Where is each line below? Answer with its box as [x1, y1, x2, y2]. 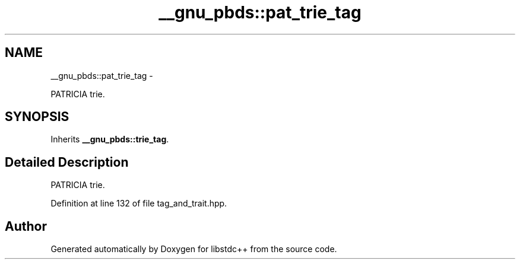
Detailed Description [5, 154, 129, 170]
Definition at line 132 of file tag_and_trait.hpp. [50, 198, 227, 209]
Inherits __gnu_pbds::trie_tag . [50, 134, 169, 145]
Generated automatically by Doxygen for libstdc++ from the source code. [50, 244, 337, 255]
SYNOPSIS [5, 109, 69, 125]
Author [5, 218, 47, 234]
